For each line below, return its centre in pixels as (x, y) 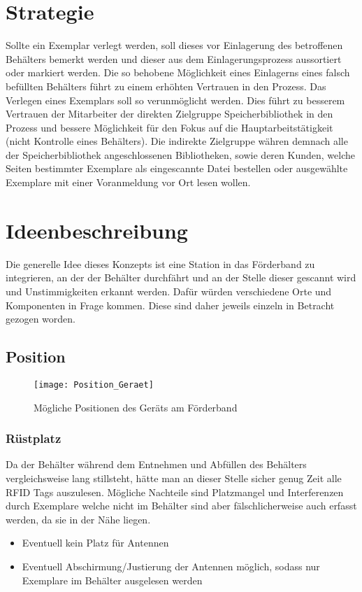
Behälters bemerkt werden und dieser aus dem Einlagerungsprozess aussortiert (174, 58)
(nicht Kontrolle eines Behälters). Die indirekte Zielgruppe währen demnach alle (177, 141)
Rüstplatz (34, 438)
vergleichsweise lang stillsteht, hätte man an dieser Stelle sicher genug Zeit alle (174, 478)
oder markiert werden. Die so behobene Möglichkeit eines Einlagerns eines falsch (178, 72)
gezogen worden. (41, 319)
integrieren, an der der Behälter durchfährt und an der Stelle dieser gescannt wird (181, 277)
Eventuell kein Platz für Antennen (95, 543)
